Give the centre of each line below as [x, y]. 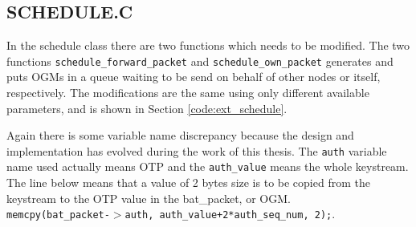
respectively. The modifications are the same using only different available [188, 93]
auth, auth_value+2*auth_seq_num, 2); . [230, 214]
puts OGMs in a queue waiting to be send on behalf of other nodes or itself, [194, 77]
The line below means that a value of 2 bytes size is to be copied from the [188, 182]
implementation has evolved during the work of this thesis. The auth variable [197, 150]
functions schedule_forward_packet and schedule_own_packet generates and [200, 61]
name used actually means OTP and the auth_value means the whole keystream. [208, 166]
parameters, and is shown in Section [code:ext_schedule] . [147, 108]
